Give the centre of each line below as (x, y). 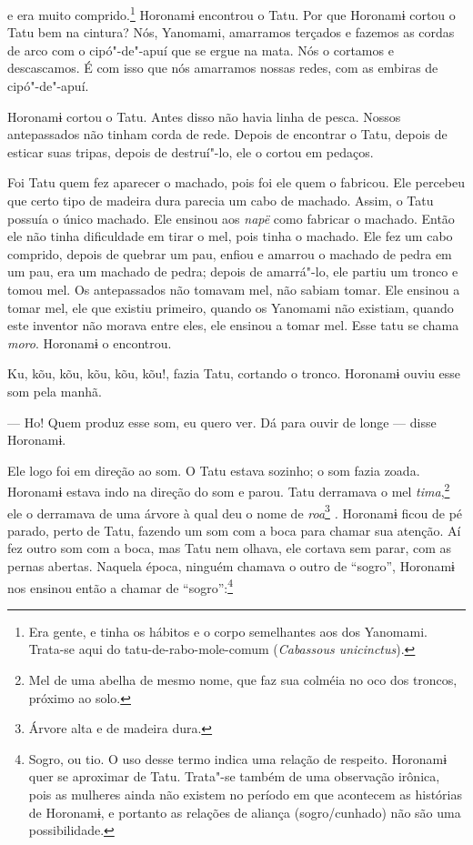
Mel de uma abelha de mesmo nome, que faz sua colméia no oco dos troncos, (243, 680)
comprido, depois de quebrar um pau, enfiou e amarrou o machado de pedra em (230, 253)
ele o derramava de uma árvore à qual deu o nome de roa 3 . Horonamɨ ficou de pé (235, 511)
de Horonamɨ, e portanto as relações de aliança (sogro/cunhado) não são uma (245, 812)
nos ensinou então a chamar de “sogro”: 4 (121, 586)
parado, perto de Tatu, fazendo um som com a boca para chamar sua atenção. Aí (234, 530)
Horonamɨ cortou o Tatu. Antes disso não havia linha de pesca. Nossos (204, 116)
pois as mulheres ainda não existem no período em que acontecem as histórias (246, 794)
